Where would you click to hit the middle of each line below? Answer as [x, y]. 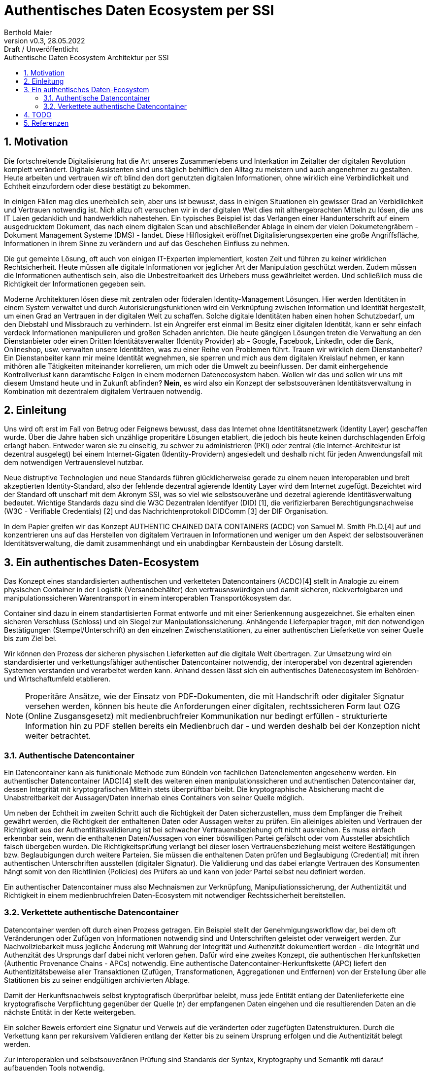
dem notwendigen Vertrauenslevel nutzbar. [74, 463]
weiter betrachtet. [58, 736]
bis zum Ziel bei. [31, 639]
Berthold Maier [28, 32]
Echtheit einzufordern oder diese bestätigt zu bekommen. [98, 186]
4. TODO [38, 114]
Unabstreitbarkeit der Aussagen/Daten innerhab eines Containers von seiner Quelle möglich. [154, 798]
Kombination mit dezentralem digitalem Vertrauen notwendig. [103, 391]
